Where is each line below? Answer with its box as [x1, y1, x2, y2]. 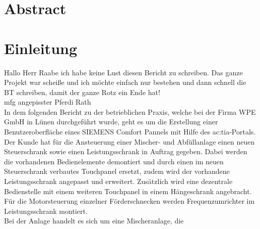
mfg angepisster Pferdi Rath [4, 97, 91, 107]
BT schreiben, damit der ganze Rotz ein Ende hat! [4, 86, 160, 97]
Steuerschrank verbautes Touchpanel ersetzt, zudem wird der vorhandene [4, 166, 230, 176]
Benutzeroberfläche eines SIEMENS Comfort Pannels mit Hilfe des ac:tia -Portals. [4, 126, 256, 137]
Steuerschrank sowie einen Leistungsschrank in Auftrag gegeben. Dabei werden [4, 146, 247, 157]
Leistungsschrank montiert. [4, 205, 88, 216]
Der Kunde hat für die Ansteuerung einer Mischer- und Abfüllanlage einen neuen [4, 136, 255, 147]
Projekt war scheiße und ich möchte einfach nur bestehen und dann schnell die [4, 77, 246, 87]
